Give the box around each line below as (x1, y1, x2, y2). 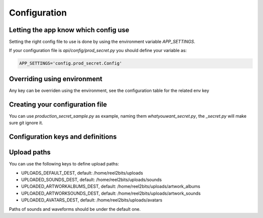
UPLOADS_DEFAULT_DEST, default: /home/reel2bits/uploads (21, 170, 143, 176)
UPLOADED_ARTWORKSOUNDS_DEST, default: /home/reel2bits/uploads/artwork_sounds (21, 190, 201, 196)
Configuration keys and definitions (9, 133, 117, 141)
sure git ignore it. (9, 120, 43, 126)
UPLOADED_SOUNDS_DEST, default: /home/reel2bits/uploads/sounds (21, 177, 162, 182)
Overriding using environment (9, 74, 102, 83)
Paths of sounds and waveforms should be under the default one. (9, 206, 141, 212)
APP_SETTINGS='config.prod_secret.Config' (19, 61, 122, 66)
